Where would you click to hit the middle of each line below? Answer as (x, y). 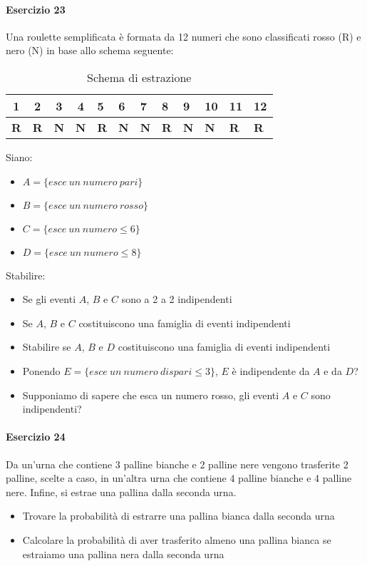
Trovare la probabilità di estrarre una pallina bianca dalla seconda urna (179, 516)
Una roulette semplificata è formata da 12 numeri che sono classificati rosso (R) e (183, 36)
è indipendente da (271, 370)
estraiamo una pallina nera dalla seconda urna (123, 554)
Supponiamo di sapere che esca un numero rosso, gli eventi (151, 395)
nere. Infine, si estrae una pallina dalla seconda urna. (121, 492)
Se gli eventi (49, 299)
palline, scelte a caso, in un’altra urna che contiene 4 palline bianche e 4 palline (179, 478)
